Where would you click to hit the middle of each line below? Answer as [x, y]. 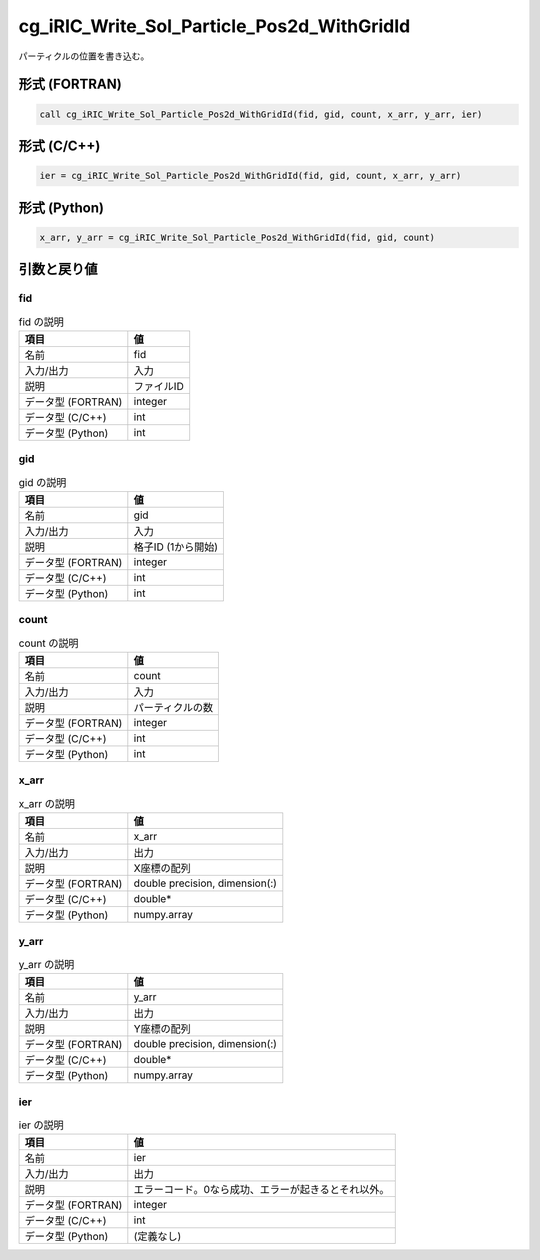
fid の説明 [41, 322]
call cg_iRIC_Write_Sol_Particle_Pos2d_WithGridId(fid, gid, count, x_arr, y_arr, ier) [261, 114]
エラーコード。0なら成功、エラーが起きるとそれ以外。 [261, 1190]
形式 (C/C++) [59, 145]
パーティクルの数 [173, 708]
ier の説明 [41, 1125]
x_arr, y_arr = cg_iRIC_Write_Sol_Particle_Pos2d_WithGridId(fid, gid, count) [237, 237]
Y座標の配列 [162, 1029]
